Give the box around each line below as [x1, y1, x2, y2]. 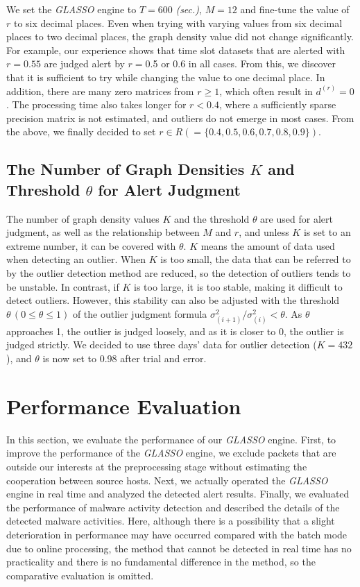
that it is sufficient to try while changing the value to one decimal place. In [6, 69, 325, 84]
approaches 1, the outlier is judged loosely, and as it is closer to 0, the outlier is [6, 323, 344, 338]
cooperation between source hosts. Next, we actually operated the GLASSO [6, 473, 328, 487]
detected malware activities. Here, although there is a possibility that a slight [6, 513, 335, 528]
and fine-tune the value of [240, 2, 350, 16]
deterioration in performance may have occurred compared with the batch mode [6, 527, 348, 541]
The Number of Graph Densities [6, 158, 245, 180]
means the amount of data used [200, 238, 335, 253]
